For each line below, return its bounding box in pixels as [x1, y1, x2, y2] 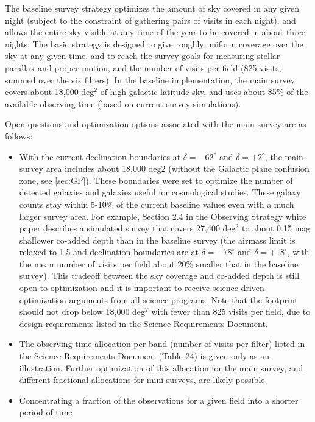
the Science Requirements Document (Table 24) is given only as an [19, 350, 269, 362]
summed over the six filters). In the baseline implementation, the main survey [5, 73, 296, 86]
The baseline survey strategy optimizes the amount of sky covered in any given [5, 2, 300, 14]
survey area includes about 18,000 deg [19, 162, 161, 175]
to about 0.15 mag [241, 222, 311, 234]
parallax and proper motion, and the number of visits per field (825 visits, [5, 61, 281, 74]
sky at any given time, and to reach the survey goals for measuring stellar [5, 49, 280, 62]
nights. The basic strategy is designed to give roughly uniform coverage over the [5, 37, 303, 50]
